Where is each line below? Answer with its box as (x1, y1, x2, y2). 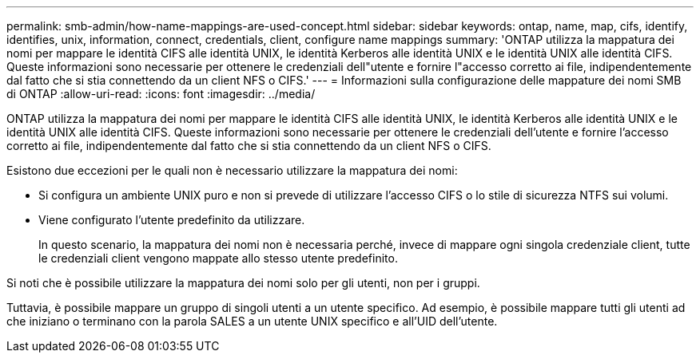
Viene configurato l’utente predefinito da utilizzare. (38, 213, 305, 227)
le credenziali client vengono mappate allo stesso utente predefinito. (38, 251, 398, 265)
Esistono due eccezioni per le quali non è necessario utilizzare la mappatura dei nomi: (6, 164, 458, 177)
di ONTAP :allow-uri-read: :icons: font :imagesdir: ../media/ (6, 87, 316, 101)
